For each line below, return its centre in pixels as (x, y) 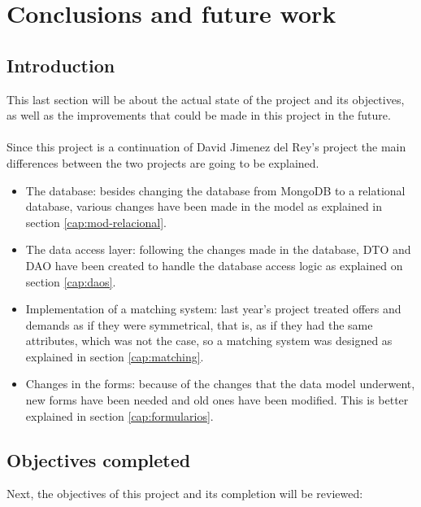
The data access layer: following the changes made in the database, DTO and (218, 249)
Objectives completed (99, 459)
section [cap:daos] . (71, 281)
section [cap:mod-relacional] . (96, 222)
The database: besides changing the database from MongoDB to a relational (215, 190)
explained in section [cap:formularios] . (119, 415)
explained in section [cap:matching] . (115, 356)
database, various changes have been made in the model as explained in (204, 206)
